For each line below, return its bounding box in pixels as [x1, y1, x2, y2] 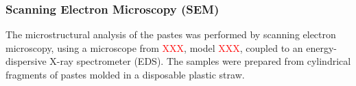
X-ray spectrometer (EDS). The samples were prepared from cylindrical [49, 54, 351, 68]
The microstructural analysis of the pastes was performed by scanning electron [5, 27, 336, 42]
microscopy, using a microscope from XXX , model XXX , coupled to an [5, 40, 303, 55]
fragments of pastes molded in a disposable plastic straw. [5, 68, 245, 81]
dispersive [5, 54, 47, 68]
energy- [306, 40, 337, 55]
